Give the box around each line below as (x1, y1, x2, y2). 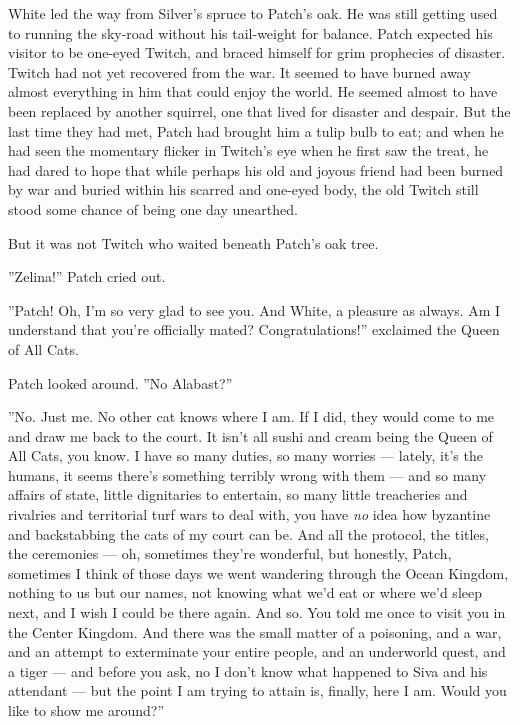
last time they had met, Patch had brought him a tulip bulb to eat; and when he (8, 120, 504, 141)
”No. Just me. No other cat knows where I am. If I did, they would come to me (8, 406, 495, 427)
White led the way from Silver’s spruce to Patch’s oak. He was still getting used (8, 3, 498, 23)
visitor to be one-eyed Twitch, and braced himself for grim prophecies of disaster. (8, 42, 506, 63)
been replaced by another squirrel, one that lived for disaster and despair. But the (8, 100, 511, 121)
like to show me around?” (8, 700, 165, 720)
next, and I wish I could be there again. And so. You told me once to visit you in (8, 602, 506, 623)
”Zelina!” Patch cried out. (8, 266, 166, 287)
